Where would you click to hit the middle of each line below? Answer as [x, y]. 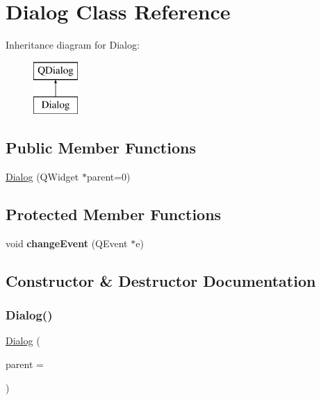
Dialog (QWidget [42, 177]
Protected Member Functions [114, 214]
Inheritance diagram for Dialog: [73, 45]
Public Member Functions [101, 148]
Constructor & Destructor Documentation [161, 280]
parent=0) [108, 177]
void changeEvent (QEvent [67, 243]
